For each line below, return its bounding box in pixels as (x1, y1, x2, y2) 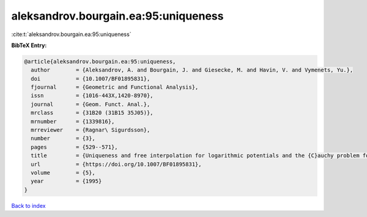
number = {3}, (31, 135, 96, 142)
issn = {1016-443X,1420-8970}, (31, 92, 154, 99)
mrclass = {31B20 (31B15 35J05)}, (31, 109, 154, 116)
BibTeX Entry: (11, 42, 47, 49)
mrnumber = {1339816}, (31, 118, 115, 125)
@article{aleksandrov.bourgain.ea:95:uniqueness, (24, 58, 176, 65)
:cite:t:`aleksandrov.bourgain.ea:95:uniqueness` (11, 31, 132, 38)
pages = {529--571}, (31, 144, 119, 150)
